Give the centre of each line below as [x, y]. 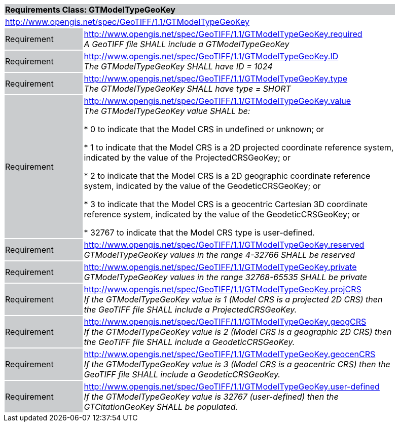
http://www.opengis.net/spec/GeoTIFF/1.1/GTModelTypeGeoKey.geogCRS [225, 322]
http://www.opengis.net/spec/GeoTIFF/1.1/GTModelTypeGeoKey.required [223, 34]
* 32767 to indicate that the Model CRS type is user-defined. [199, 233]
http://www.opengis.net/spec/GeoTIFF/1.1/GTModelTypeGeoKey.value [217, 101]
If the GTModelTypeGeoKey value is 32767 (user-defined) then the [211, 397]
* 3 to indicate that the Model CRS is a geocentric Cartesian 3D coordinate [226, 204]
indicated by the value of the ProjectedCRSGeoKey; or [187, 158]
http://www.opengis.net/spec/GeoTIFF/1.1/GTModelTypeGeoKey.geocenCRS [230, 354]
